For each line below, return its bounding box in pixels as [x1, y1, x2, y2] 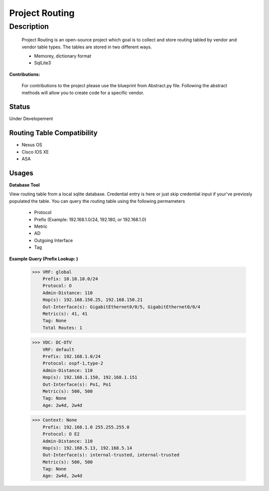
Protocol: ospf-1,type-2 [42, 360, 104, 366]
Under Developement [9, 116, 53, 122]
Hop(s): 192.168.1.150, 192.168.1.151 [42, 374, 137, 380]
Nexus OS [21, 142, 42, 148]
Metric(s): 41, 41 [42, 311, 88, 317]
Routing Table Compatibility [9, 129, 98, 137]
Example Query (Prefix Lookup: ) [9, 256, 78, 262]
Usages [9, 168, 33, 177]
